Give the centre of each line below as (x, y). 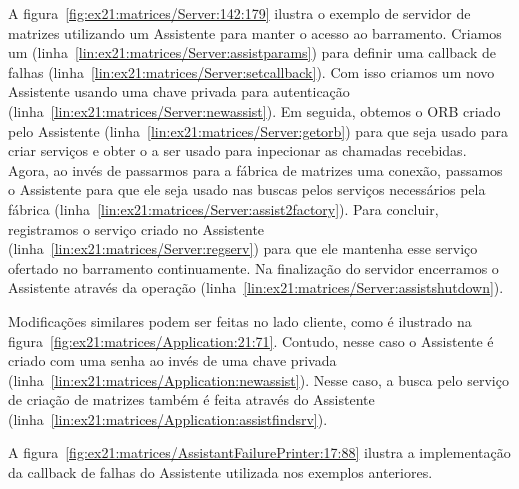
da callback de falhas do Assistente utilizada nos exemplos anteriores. (220, 472)
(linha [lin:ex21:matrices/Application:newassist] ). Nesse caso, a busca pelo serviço (258, 379)
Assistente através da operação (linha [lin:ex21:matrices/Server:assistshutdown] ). (256, 287)
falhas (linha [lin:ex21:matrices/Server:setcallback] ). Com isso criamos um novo (251, 71)
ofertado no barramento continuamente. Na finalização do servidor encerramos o (253, 267)
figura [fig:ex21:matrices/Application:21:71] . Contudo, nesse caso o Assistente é (251, 340)
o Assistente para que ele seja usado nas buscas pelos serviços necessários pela (247, 189)
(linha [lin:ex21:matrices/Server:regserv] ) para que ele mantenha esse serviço (243, 248)
